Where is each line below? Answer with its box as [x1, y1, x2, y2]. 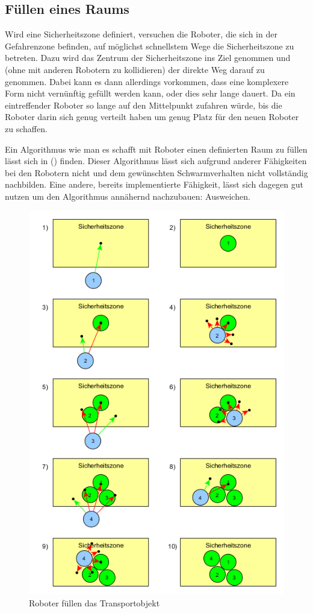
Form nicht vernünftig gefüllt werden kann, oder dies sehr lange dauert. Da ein [5, 87, 296, 100]
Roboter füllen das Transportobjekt [29, 596, 160, 609]
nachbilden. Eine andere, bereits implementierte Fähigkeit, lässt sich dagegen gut [5, 178, 303, 191]
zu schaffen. [5, 122, 48, 135]
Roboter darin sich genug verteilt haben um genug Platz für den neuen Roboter [5, 110, 299, 123]
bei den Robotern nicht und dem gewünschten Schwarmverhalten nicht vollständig [5, 166, 308, 179]
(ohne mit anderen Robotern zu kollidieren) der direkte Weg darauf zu [5, 63, 265, 75]
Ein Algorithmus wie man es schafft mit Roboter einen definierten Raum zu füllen [5, 142, 308, 155]
